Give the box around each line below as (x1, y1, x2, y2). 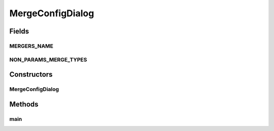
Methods (9, 100, 39, 109)
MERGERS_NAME (9, 42, 53, 49)
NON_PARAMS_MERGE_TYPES (9, 56, 87, 63)
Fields (9, 27, 29, 36)
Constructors (9, 70, 53, 79)
